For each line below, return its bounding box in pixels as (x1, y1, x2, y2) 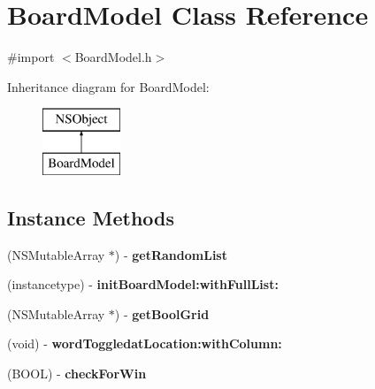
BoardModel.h (74, 48, 152, 66)
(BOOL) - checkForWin (7, 364, 147, 383)
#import (7, 48, 55, 66)
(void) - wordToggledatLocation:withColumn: (7, 334, 282, 353)
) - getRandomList (114, 245, 227, 263)
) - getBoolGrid (114, 304, 210, 323)
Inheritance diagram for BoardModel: (7, 77, 210, 95)
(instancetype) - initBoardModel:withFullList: (7, 275, 279, 294)
